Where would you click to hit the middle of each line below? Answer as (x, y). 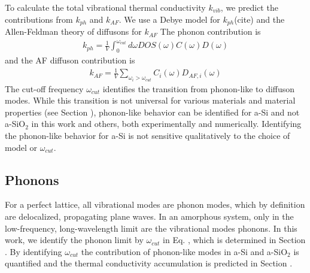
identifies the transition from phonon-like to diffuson (199, 88)
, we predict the (249, 7)
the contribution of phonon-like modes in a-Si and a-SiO (184, 251)
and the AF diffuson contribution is (70, 60)
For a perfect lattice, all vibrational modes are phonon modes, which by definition (155, 204)
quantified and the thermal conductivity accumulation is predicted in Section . (149, 263)
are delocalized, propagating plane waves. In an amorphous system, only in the (149, 216)
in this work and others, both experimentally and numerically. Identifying (166, 124)
